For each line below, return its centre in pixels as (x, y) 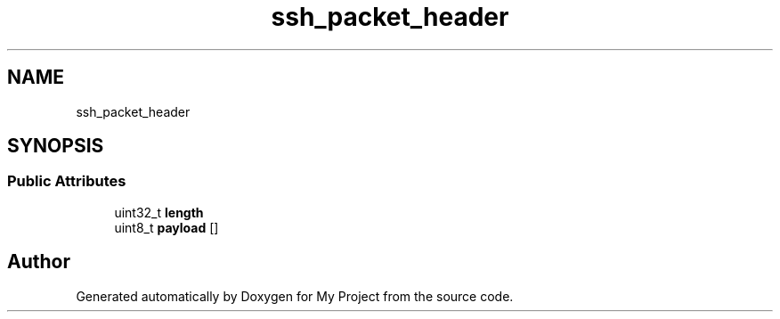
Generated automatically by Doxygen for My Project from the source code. (295, 296)
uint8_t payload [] (167, 227)
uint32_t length (159, 212)
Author (39, 262)
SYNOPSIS (56, 146)
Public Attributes (67, 181)
